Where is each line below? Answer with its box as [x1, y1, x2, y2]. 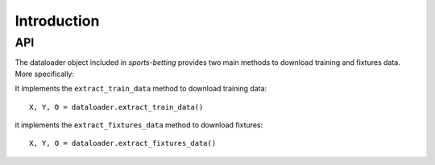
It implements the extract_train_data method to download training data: [14, 84, 267, 94]
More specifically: [14, 69, 75, 78]
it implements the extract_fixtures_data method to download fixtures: [14, 120, 263, 130]
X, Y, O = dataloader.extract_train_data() [29, 103, 204, 111]
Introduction [14, 12, 100, 30]
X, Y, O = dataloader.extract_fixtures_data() [29, 139, 217, 148]
